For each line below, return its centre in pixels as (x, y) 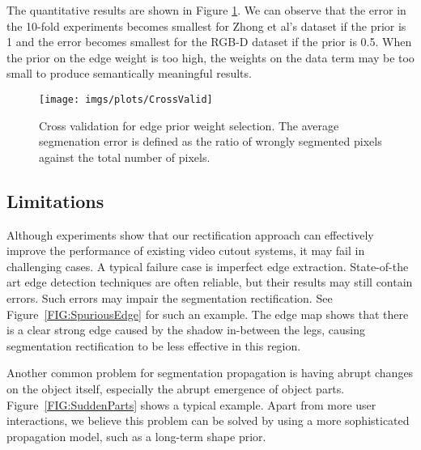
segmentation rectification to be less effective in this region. (154, 345)
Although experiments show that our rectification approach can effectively (190, 234)
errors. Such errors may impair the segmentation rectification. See (170, 297)
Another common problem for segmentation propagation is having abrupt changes (210, 373)
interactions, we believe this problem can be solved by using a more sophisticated (208, 420)
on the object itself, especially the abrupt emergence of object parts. (176, 388)
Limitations (55, 200)
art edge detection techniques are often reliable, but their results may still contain (210, 282)
